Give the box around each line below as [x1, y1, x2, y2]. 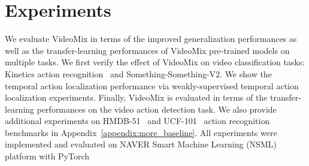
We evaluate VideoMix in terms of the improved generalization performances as [5, 32, 297, 45]
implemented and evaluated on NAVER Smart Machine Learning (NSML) [5, 138, 277, 150]
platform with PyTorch [5, 150, 90, 162]
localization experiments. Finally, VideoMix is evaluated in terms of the [5, 91, 268, 104]
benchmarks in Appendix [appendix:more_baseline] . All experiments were [5, 126, 277, 138]
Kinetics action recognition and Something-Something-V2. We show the [5, 67, 272, 80]
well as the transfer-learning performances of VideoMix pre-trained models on [5, 44, 290, 56]
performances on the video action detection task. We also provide [37, 102, 277, 115]
